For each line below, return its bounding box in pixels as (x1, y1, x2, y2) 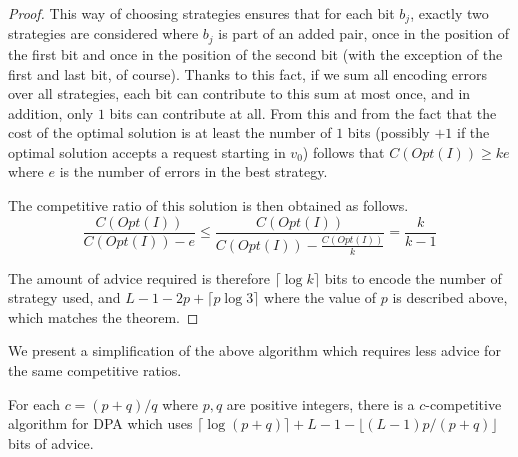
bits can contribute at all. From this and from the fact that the (109, 102, 497, 123)
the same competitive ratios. (8, 360, 182, 381)
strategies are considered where (8, 23, 199, 44)
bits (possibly (347, 122, 430, 143)
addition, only (8, 102, 94, 123)
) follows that (302, 141, 385, 162)
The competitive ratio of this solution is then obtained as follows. (8, 195, 409, 216)
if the (456, 122, 490, 143)
